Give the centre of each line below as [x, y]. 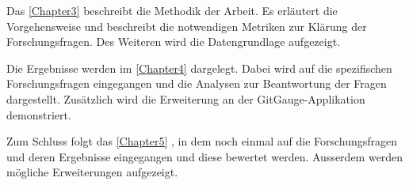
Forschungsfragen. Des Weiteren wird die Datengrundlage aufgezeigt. [174, 42]
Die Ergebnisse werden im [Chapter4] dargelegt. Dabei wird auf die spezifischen [199, 68]
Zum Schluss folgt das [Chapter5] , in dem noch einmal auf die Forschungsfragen [202, 141]
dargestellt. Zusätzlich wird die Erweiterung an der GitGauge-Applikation [186, 98]
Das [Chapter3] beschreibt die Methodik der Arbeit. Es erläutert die [172, 10]
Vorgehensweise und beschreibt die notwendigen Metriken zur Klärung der [187, 26]
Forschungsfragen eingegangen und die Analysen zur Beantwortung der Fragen [197, 83]
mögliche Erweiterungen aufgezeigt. [92, 172]
